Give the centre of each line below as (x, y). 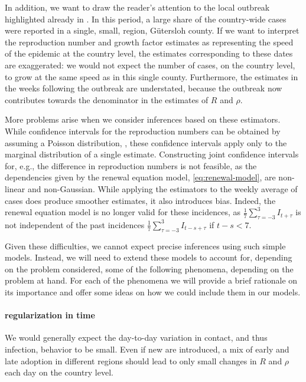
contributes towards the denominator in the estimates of (107, 99)
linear (15, 188)
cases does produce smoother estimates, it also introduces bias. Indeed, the (140, 200)
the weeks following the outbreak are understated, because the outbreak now (144, 88)
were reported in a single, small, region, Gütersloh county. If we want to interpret (152, 30)
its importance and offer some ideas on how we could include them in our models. (153, 292)
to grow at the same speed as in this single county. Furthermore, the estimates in (152, 76)
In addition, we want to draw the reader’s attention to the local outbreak (137, 7)
